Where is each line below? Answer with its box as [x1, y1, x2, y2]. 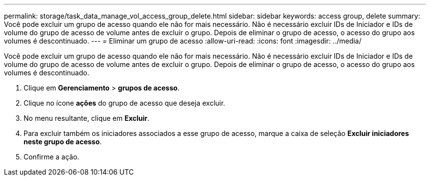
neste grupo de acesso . [24, 137, 102, 146]
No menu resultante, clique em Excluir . [24, 114, 150, 122]
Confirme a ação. [24, 153, 80, 161]
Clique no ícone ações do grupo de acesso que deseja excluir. [24, 99, 225, 107]
